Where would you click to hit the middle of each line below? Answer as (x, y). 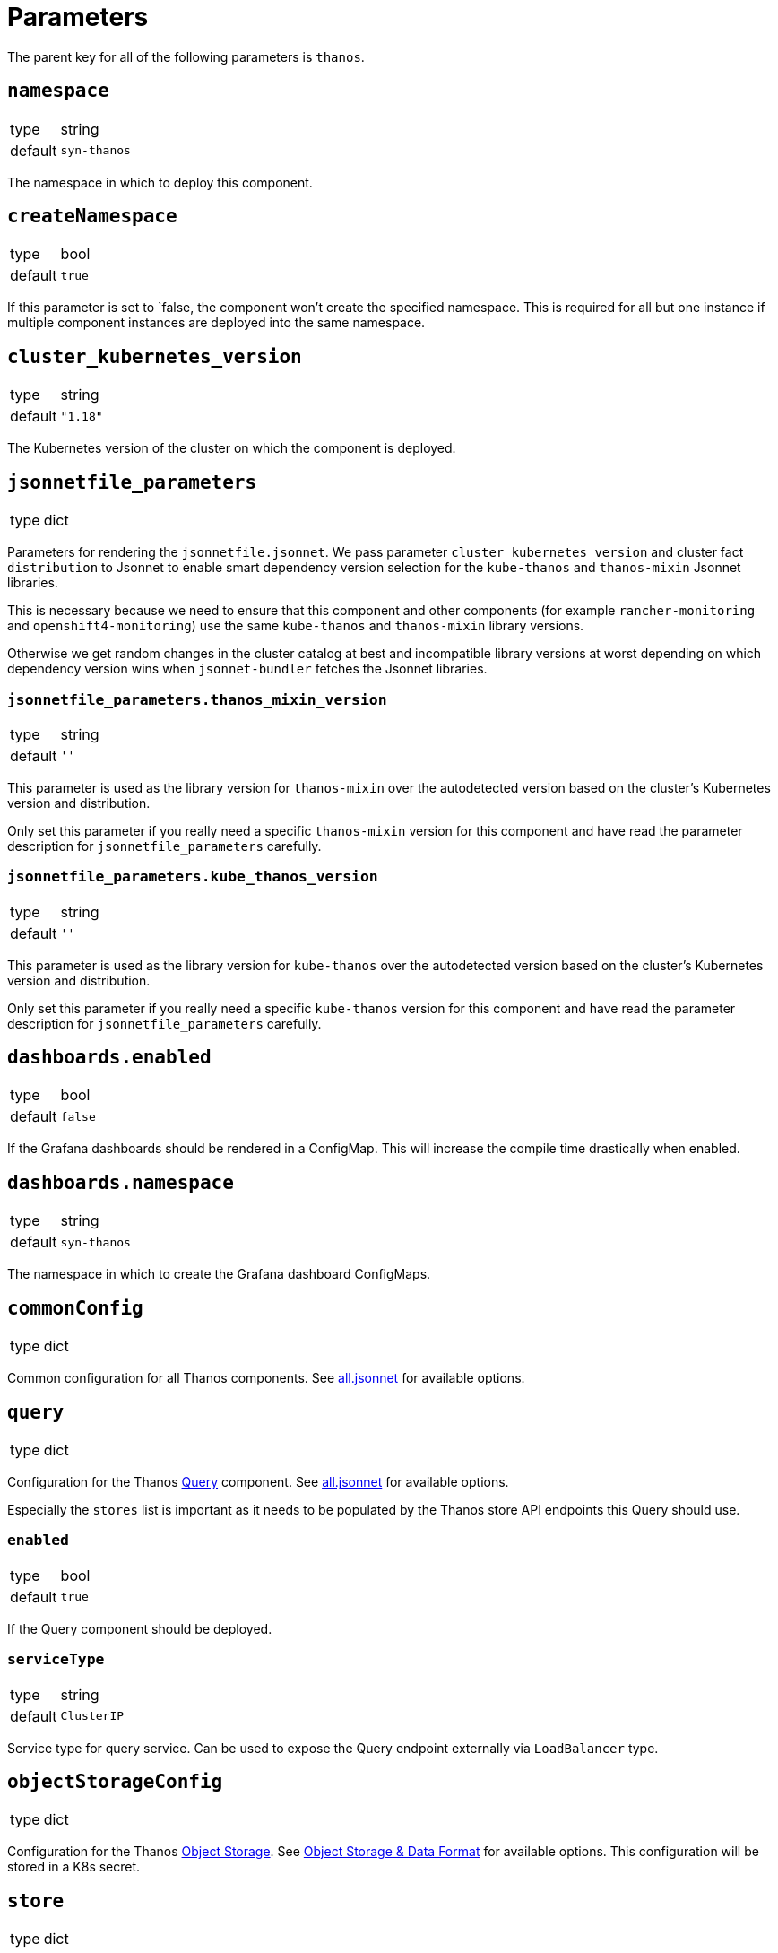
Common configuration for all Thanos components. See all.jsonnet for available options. (266, 1378)
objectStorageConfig (115, 1781)
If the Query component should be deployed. (140, 1628)
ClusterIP (92, 1716)
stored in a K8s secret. (74, 1867)
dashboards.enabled (109, 1058)
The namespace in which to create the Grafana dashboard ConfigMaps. (219, 1274)
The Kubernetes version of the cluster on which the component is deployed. (232, 448)
